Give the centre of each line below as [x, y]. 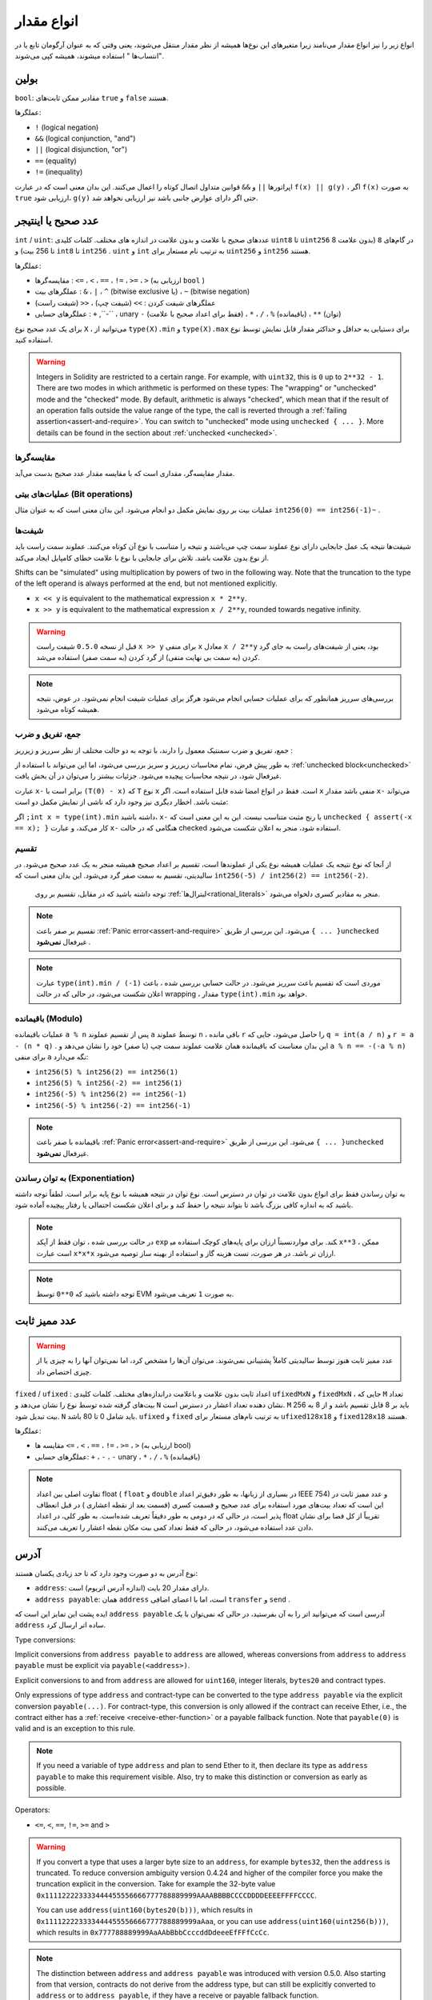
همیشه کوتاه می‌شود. [68, 710]
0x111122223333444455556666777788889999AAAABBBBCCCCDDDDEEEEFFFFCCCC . [177, 1895]
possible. [52, 1787]
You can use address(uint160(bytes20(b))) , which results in [145, 1910]
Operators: [33, 1810]
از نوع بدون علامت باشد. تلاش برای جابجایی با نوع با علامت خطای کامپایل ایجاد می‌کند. [142, 558]
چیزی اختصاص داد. [64, 1371]
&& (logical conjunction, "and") [85, 138]
